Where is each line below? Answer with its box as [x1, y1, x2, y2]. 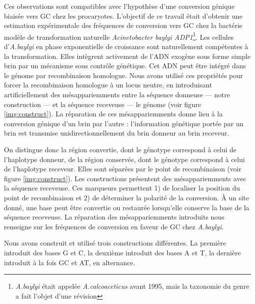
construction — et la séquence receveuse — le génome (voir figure [4, 99, 202, 109]
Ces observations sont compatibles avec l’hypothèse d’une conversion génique [4, 1, 235, 11]
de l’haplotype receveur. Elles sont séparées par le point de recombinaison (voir [4, 164, 242, 174]
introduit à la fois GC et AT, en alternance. [4, 257, 135, 267]
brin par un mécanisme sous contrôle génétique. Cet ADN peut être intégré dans [4, 60, 246, 71]
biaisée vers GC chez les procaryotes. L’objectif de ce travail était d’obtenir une [4, 10, 243, 21]
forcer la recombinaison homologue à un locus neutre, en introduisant [4, 80, 212, 90]
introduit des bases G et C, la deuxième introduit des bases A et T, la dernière [4, 247, 241, 257]
